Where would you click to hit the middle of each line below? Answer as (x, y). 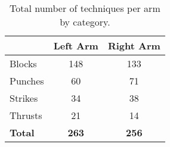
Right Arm (134, 46)
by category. (85, 22)
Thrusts (26, 115)
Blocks (23, 63)
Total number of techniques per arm (85, 8)
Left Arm (76, 46)
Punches (27, 81)
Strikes (24, 98)
